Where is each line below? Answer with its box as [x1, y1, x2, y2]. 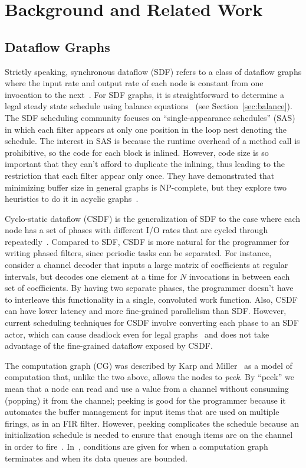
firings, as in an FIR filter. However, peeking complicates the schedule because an [5, 417, 300, 429]
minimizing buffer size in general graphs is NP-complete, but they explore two [5, 181, 287, 193]
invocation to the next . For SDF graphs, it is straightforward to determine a [5, 88, 284, 100]
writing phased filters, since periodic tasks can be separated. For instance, [5, 247, 272, 259]
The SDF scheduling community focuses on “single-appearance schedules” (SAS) [5, 111, 295, 123]
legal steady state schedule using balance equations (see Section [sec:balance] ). [5, 100, 292, 112]
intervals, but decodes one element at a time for [5, 270, 177, 282]
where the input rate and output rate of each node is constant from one [5, 77, 264, 89]
